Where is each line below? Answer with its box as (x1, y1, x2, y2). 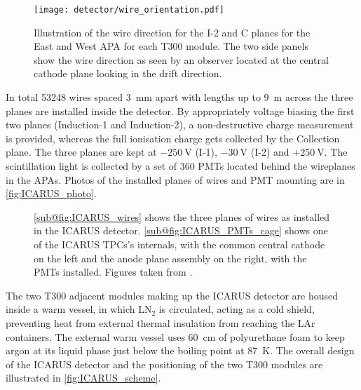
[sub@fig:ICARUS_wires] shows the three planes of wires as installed (34, 209, 330, 224)
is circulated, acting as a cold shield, (158, 302, 315, 316)
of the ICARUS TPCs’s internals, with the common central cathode (34, 236, 325, 251)
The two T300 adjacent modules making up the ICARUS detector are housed (6, 288, 339, 302)
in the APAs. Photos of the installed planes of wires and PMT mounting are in (6, 172, 345, 187)
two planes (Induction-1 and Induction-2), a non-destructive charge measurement (6, 117, 354, 132)
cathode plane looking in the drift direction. (34, 66, 222, 81)
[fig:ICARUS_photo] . (6, 186, 97, 201)
